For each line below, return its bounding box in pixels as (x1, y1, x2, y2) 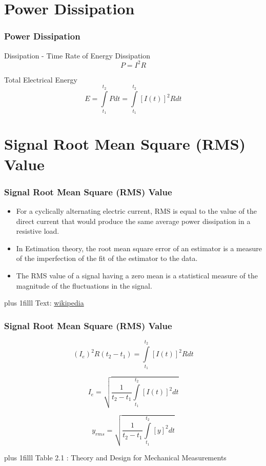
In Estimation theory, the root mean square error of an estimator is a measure (16, 242, 262, 253)
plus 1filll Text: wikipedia (4, 297, 84, 308)
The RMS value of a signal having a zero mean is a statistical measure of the (16, 270, 258, 280)
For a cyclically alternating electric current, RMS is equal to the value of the (16, 206, 257, 216)
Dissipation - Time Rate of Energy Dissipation (4, 50, 151, 60)
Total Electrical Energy (4, 74, 77, 85)
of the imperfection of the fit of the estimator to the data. (16, 253, 198, 264)
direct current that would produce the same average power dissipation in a (16, 215, 251, 226)
